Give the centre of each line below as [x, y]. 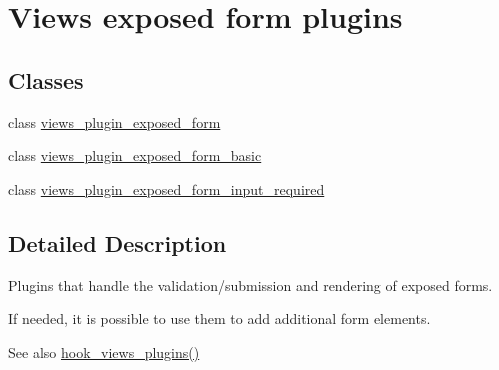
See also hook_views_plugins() [104, 351]
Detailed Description [117, 242]
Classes [46, 79]
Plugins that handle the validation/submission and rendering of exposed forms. [250, 284]
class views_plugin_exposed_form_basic [135, 155]
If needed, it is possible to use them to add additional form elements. [219, 318]
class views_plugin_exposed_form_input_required [166, 188]
